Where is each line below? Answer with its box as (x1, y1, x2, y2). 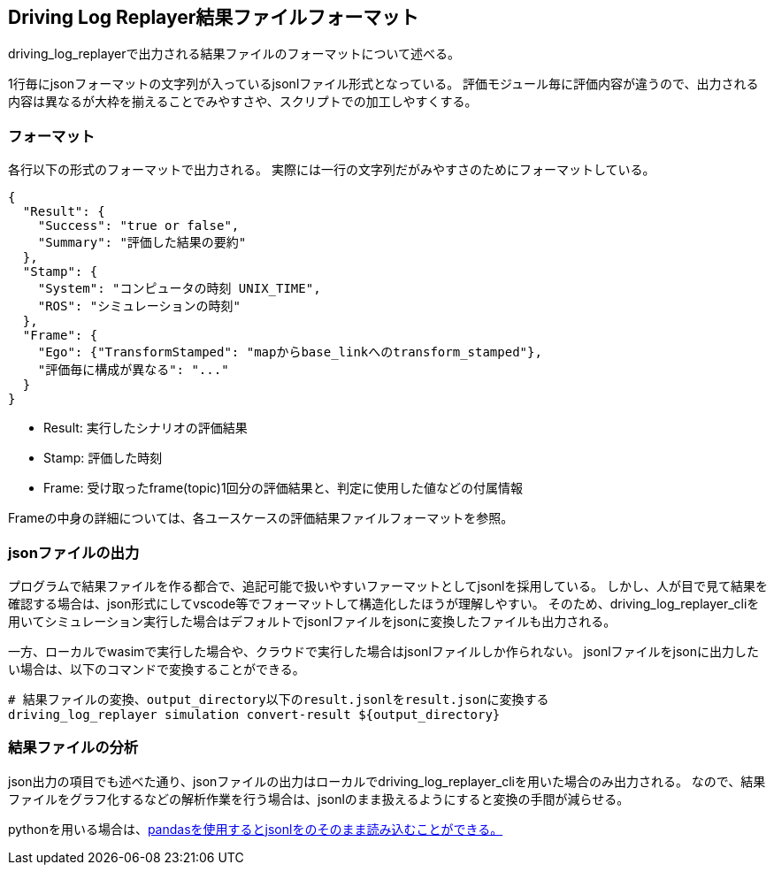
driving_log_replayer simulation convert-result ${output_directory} (8, 707, 501, 722)
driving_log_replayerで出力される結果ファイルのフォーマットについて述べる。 (8, 46, 460, 62)
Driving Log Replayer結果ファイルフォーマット (8, 6, 419, 28)
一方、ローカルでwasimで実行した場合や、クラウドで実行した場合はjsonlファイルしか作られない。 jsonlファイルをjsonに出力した (8, 643, 759, 659)
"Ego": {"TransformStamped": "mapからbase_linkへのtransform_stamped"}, (37, 345, 542, 360)
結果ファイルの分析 (8, 738, 139, 757)
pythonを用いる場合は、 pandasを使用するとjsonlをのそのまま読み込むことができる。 (8, 821, 503, 837)
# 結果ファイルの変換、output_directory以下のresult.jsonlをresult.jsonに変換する (8, 692, 549, 707)
